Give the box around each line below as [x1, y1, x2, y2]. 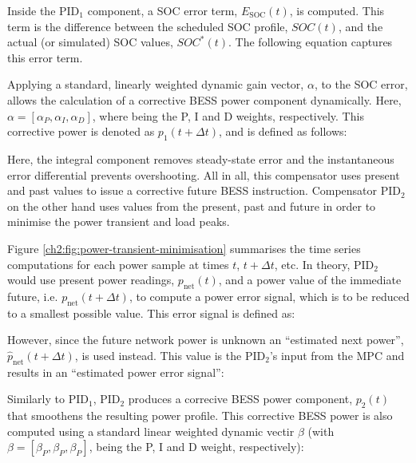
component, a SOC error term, [87, 2, 238, 18]
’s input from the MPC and [269, 346, 405, 363]
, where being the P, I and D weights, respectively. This [92, 107, 364, 124]
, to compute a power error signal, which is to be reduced [129, 287, 410, 304]
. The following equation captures [228, 34, 393, 50]
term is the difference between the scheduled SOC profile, [7, 18, 288, 34]
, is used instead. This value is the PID [74, 346, 266, 363]
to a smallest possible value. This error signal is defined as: [7, 304, 295, 321]
